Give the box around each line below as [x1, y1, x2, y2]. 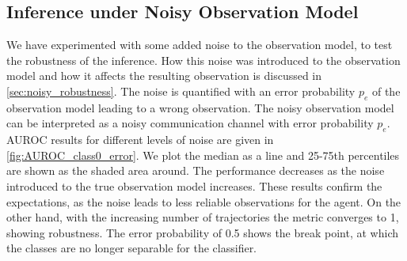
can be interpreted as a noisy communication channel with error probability [6, 115, 374, 131]
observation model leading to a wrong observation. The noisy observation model [6, 99, 394, 115]
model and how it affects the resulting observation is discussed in [6, 67, 322, 84]
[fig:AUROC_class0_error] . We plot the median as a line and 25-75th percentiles [6, 146, 400, 163]
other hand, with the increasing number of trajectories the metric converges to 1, [6, 209, 399, 225]
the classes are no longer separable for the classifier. [6, 240, 257, 256]
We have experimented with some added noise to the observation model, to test [6, 36, 393, 53]
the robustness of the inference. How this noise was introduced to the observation [6, 51, 401, 68]
